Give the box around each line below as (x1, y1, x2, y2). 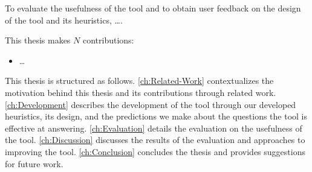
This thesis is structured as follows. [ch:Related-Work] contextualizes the (5, 74, 274, 87)
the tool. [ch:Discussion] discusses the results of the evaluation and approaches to (5, 133, 305, 146)
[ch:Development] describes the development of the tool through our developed (5, 98, 296, 110)
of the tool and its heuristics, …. (5, 13, 123, 26)
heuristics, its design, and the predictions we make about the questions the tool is (5, 110, 308, 123)
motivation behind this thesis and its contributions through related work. (5, 86, 276, 98)
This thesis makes (5, 34, 71, 46)
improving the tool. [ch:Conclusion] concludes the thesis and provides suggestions (5, 145, 305, 158)
